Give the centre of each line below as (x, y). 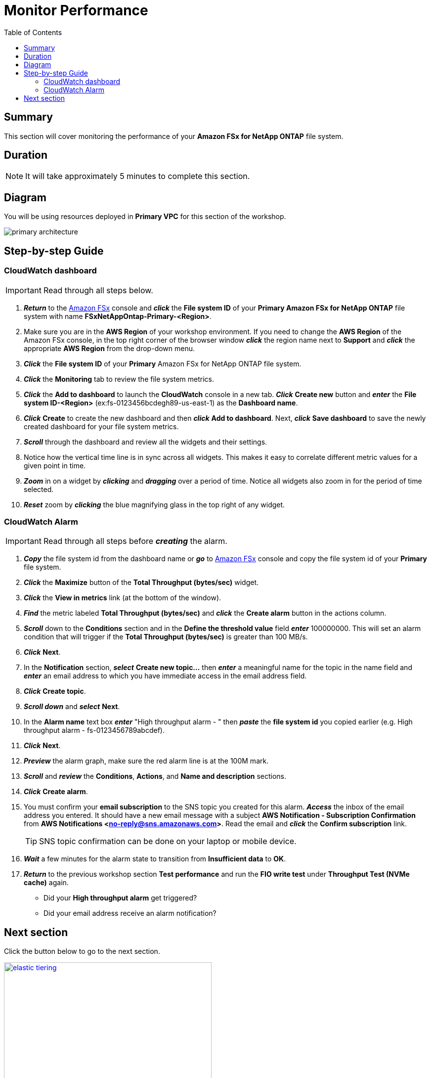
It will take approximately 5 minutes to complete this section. (138, 176)
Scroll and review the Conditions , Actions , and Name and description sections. (155, 776)
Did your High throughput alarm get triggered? (120, 898)
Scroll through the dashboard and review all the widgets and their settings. (146, 442)
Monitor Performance (76, 10)
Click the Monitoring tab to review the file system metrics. (119, 379)
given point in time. (55, 465)
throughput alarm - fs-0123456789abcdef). (94, 730)
